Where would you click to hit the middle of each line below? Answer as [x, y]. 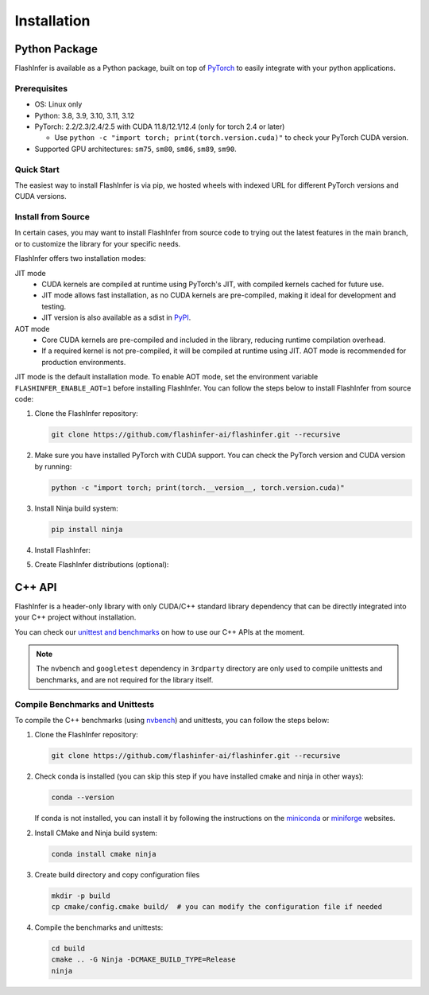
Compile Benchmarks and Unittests [85, 704]
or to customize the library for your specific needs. [98, 243]
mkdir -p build [81, 896]
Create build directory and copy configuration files [117, 874]
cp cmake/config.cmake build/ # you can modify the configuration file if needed [217, 907]
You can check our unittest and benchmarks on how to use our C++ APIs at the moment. [160, 632]
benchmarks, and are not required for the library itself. [125, 679]
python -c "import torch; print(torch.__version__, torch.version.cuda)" [198, 488]
